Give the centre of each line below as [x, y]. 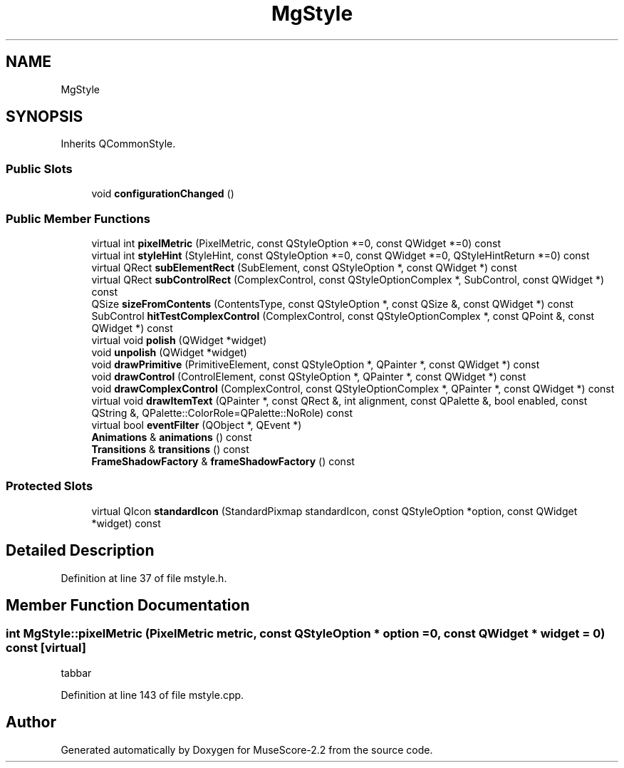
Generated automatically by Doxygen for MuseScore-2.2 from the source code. [247, 749]
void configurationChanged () [163, 194]
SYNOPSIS [45, 117]
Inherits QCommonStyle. [118, 144]
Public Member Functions [78, 218]
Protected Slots [50, 486]
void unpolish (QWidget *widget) [169, 352]
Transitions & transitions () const [170, 449]
